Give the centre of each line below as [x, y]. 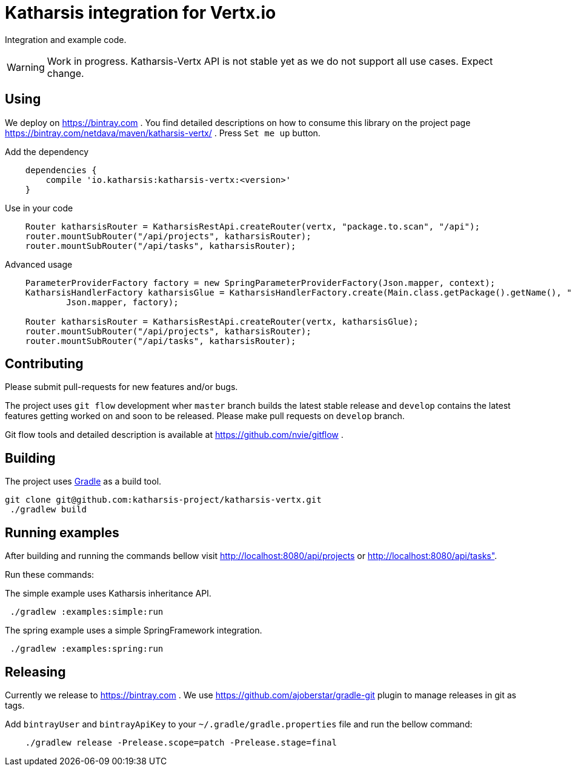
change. [65, 73]
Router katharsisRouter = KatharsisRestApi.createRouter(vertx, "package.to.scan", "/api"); [252, 226]
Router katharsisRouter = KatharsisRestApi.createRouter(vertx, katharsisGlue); [222, 321]
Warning [26, 67]
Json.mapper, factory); [122, 302]
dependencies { [61, 170]
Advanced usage [39, 264]
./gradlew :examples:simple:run [87, 612]
